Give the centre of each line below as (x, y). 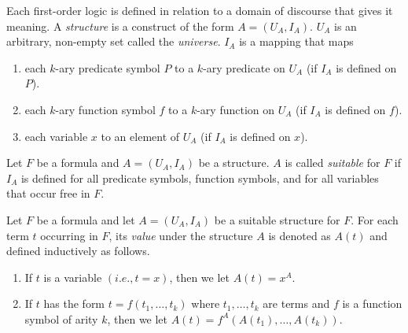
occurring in (69, 235)
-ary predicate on (244, 67)
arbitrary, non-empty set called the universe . (114, 41)
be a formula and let (86, 219)
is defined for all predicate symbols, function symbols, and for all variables (200, 178)
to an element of (140, 136)
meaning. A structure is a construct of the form (120, 26)
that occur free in (48, 193)
